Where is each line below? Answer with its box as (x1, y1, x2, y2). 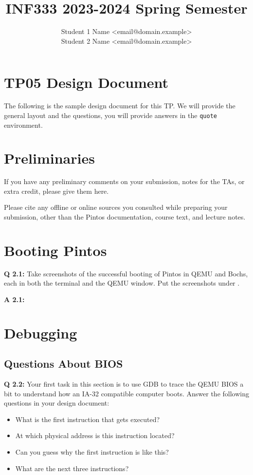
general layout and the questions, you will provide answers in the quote (4, 110, 217, 120)
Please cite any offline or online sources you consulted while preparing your (4, 202, 228, 212)
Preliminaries (4, 148, 95, 168)
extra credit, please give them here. (4, 186, 109, 196)
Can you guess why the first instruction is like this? (15, 447, 169, 457)
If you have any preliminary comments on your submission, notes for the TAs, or (4, 176, 245, 187)
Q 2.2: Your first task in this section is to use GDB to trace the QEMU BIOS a (4, 379, 244, 389)
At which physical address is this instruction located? (15, 430, 175, 441)
